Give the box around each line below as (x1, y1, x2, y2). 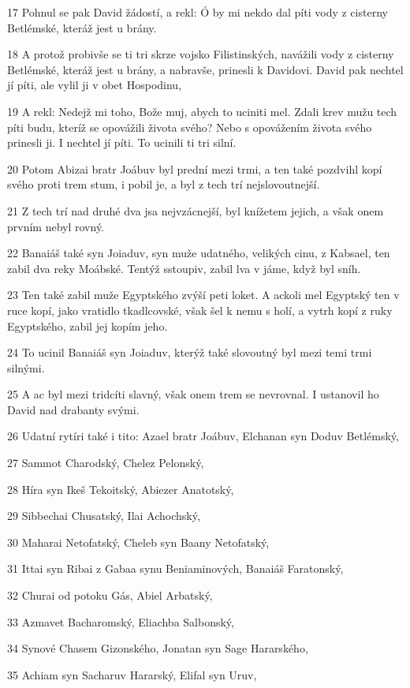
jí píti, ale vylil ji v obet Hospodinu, (7, 77, 182, 93)
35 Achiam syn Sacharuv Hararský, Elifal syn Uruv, (7, 666, 257, 682)
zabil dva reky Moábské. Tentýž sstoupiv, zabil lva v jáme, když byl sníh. (7, 260, 361, 276)
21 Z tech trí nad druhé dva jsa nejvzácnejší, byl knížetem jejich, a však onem (7, 202, 384, 219)
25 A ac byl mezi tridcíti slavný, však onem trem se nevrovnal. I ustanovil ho (7, 386, 379, 402)
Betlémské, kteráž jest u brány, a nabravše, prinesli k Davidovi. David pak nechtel (7, 61, 404, 77)
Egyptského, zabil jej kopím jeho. (7, 317, 168, 334)
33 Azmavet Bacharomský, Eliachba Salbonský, (7, 613, 234, 630)
